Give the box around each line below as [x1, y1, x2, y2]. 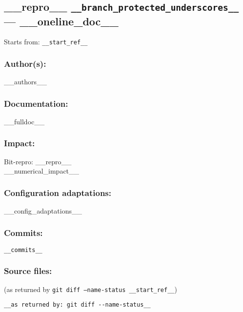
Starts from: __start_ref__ [4, 37, 88, 47]
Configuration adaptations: [4, 186, 112, 198]
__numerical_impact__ [4, 166, 80, 176]
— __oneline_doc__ [4, 14, 119, 29]
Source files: [4, 265, 52, 277]
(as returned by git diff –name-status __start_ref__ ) [4, 284, 177, 294]
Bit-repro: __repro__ [4, 156, 72, 166]
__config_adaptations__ [4, 206, 82, 216]
